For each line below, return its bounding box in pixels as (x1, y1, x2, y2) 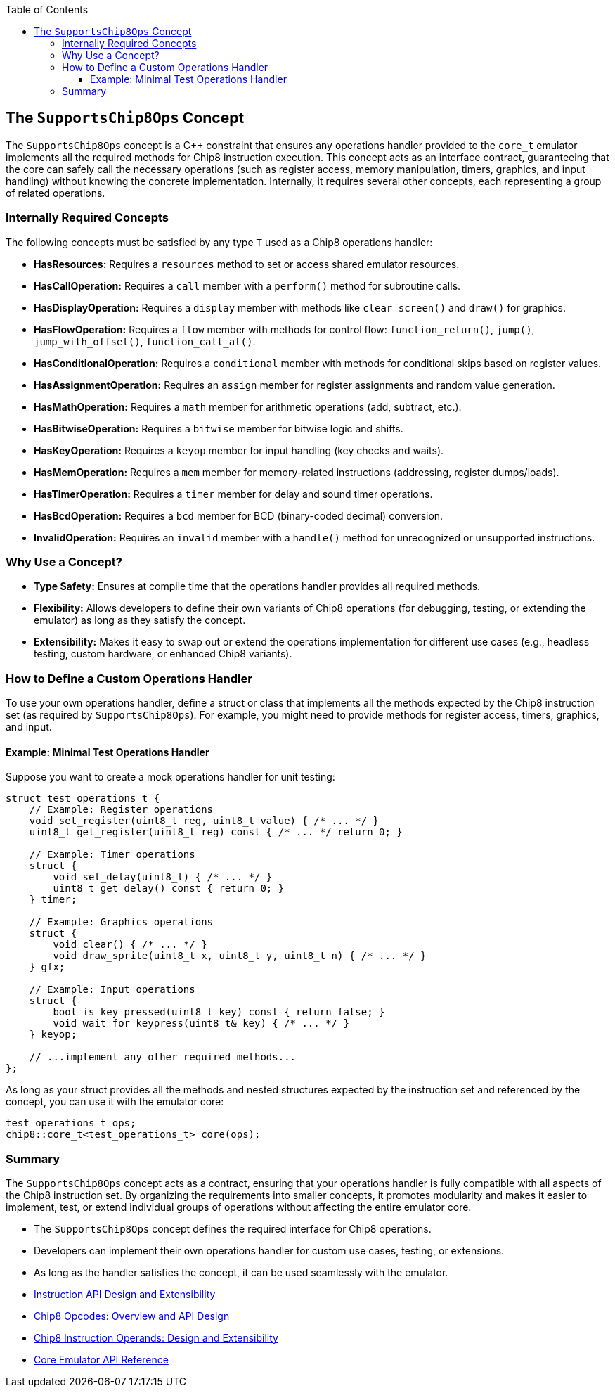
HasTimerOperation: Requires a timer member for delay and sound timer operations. (34, 487, 433, 500)
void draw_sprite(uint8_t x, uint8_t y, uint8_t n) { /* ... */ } (53, 950, 427, 962)
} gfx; (29, 961, 65, 973)
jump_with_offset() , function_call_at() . (34, 335, 256, 347)
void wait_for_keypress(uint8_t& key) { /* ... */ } (53, 1018, 349, 1029)
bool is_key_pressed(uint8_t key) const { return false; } (53, 1006, 385, 1018)
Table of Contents (6, 4, 89, 15)
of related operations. (6, 186, 105, 199)
